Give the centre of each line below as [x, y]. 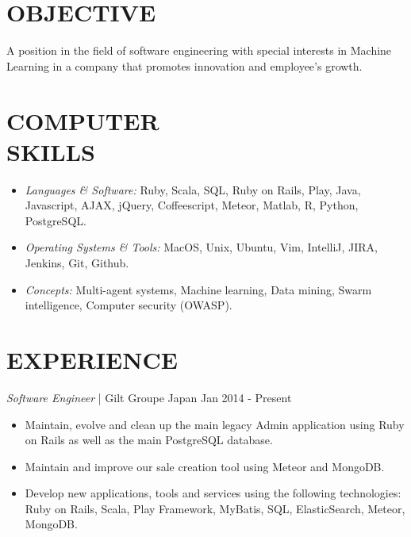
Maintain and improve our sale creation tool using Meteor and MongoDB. [205, 466]
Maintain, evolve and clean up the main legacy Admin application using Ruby [215, 424]
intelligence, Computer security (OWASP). [129, 305]
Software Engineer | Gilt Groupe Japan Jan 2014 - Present [149, 397]
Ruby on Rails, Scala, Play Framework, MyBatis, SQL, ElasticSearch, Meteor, [215, 508]
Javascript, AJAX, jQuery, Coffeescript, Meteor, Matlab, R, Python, [192, 205]
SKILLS [51, 151]
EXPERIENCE [92, 359]
